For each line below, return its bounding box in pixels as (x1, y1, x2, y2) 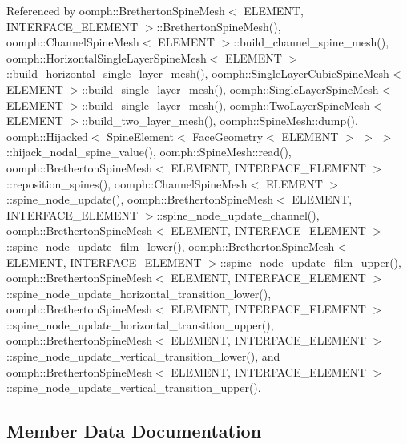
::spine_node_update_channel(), (156, 206, 320, 223)
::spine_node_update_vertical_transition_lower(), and (6, 348, 280, 365)
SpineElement (107, 127, 175, 144)
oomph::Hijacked (6, 127, 88, 144)
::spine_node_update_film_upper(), (220, 253, 401, 270)
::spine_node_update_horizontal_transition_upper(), (6, 316, 274, 333)
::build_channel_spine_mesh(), (233, 34, 389, 50)
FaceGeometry (192, 127, 264, 144)
